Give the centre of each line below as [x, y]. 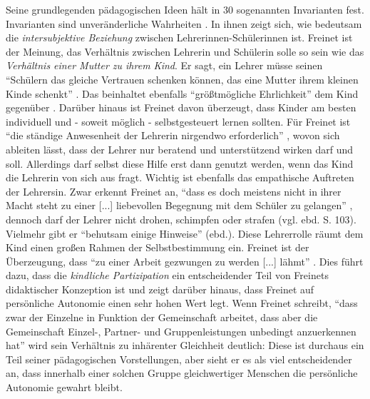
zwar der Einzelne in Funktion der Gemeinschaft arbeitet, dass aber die [162, 317]
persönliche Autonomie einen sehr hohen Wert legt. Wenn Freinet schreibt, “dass [182, 303]
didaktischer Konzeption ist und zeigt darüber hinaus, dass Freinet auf [160, 289]
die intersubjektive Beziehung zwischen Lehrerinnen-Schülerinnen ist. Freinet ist [179, 37]
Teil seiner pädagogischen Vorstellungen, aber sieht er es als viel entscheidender [179, 359]
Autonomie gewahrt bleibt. [64, 387]
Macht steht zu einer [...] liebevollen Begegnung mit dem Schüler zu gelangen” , [179, 205]
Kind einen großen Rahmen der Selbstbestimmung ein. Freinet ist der [158, 247]
